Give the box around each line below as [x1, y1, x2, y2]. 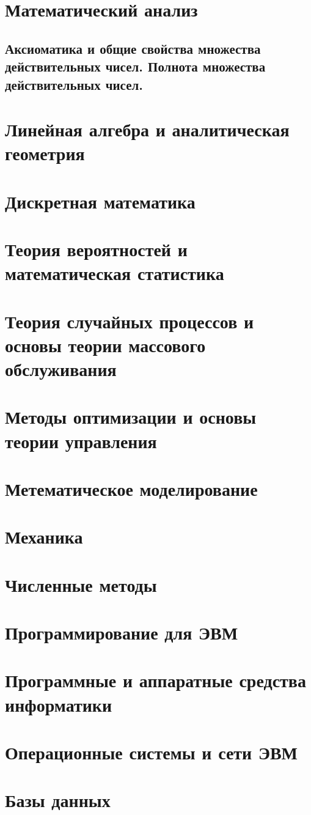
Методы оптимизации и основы [5, 404, 257, 429]
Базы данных [5, 787, 111, 813]
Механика [5, 524, 83, 549]
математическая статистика [5, 260, 224, 286]
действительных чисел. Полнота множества [5, 57, 266, 76]
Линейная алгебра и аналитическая [5, 117, 290, 142]
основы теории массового [5, 332, 206, 357]
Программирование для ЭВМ [5, 620, 238, 645]
